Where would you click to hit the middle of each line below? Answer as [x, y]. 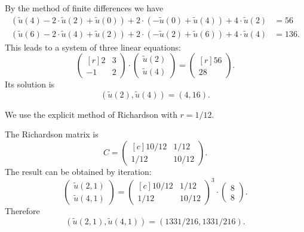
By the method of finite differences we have [84, 8]
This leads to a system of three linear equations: [93, 47]
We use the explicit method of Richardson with [91, 114]
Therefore [22, 211]
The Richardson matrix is [52, 134]
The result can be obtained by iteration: [78, 172]
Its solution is [30, 84]
